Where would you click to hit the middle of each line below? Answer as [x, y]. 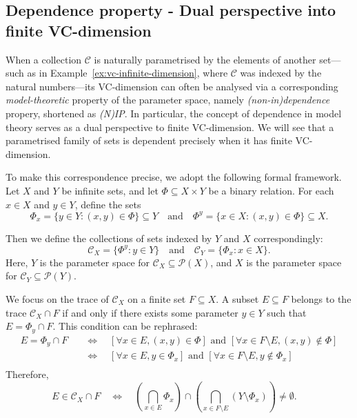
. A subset [237, 298]
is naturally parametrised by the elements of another [205, 59]
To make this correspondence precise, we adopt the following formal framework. [174, 177]
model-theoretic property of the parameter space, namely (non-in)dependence [168, 100]
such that [287, 312]
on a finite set [157, 298]
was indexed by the [281, 73]
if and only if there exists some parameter [150, 312]
